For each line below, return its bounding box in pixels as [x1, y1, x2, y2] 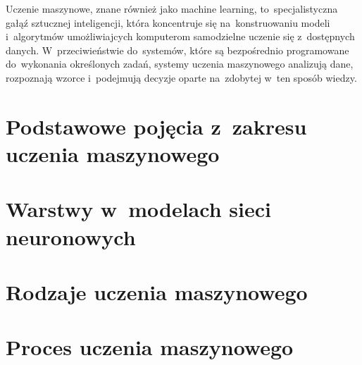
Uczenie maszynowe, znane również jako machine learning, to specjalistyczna [6, 1, 338, 16]
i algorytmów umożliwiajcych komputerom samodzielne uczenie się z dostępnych [6, 29, 355, 44]
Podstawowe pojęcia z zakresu [6, 111, 307, 140]
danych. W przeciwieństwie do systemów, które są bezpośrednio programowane [6, 42, 349, 57]
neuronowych [6, 222, 136, 251]
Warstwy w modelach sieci [6, 194, 271, 223]
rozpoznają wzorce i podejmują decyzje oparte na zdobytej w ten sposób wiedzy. [6, 70, 357, 85]
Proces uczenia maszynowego [6, 333, 294, 361]
